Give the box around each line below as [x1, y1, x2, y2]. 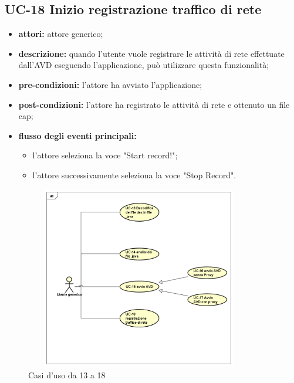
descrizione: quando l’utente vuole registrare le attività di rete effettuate [18, 47, 285, 59]
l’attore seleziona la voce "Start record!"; [32, 149, 178, 161]
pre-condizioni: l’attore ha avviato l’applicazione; [18, 78, 202, 90]
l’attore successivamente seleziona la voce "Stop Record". [32, 168, 236, 181]
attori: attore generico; [18, 28, 103, 40]
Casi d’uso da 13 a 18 [28, 368, 106, 381]
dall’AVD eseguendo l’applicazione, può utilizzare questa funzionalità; [18, 59, 269, 71]
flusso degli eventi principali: [18, 129, 137, 141]
